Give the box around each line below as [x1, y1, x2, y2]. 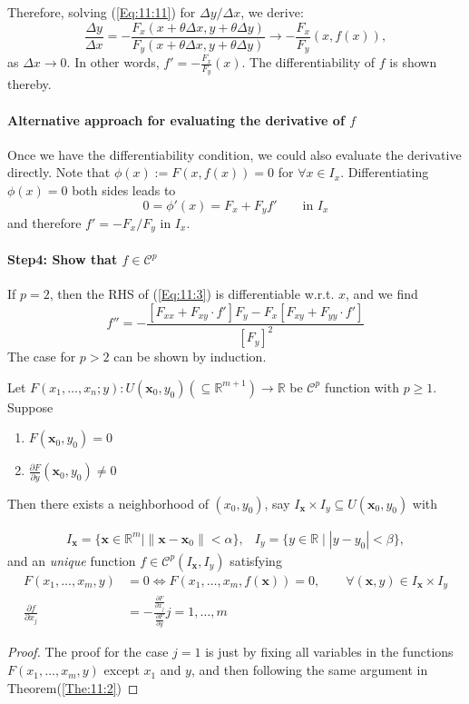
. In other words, [66, 53, 160, 72]
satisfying [230, 550, 282, 570]
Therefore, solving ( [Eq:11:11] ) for [7, 3, 196, 21]
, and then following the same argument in [191, 660, 428, 679]
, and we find [346, 284, 418, 303]
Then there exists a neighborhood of [7, 493, 209, 512]
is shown [389, 53, 437, 72]
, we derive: [240, 3, 304, 21]
